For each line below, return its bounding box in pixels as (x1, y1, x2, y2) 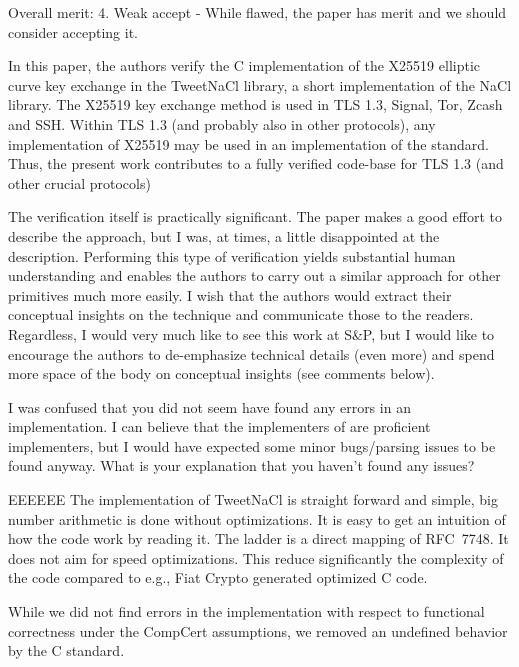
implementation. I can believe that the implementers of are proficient (8, 416, 431, 437)
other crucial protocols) (8, 172, 151, 193)
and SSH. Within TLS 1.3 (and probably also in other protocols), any (8, 113, 436, 134)
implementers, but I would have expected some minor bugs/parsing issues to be (8, 435, 496, 456)
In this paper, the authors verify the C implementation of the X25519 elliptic (8, 55, 481, 76)
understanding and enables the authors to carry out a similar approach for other (8, 265, 501, 286)
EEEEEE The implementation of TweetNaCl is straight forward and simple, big (8, 489, 498, 510)
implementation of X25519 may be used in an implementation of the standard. (8, 133, 489, 154)
